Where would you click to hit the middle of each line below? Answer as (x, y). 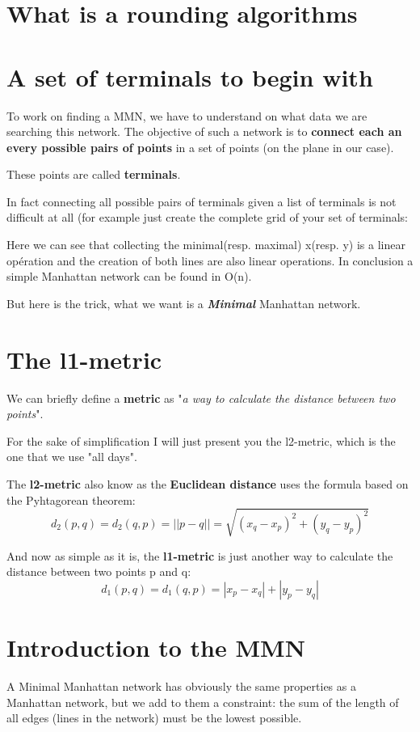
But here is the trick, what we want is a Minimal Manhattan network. (184, 303)
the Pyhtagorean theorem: (71, 499)
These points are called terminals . (94, 174)
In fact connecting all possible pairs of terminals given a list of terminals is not (202, 201)
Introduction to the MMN (156, 647)
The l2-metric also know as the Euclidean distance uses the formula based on (208, 483)
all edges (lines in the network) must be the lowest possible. (154, 718)
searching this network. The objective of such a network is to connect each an (204, 131)
